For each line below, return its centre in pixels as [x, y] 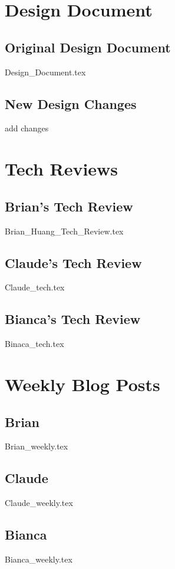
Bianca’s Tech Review [73, 319]
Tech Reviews [62, 169]
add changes [27, 128]
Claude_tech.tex [35, 287]
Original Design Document [88, 47]
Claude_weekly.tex [39, 503]
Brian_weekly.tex [37, 446]
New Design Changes [71, 103]
